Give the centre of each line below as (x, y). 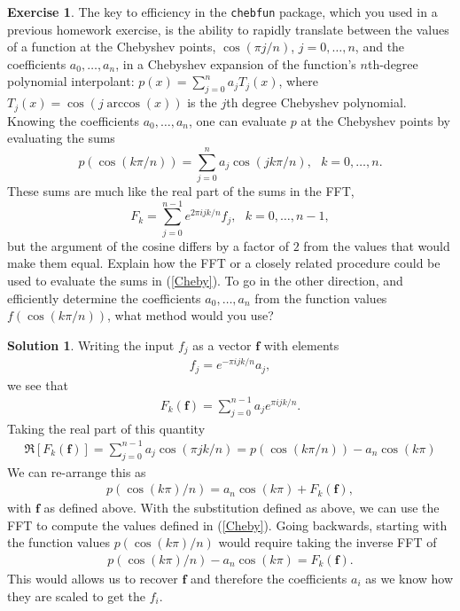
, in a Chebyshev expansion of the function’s (236, 63)
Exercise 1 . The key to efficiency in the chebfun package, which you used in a (222, 12)
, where (298, 81)
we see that (38, 384)
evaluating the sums (61, 138)
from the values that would (377, 245)
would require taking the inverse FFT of (327, 542)
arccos (123, 104)
